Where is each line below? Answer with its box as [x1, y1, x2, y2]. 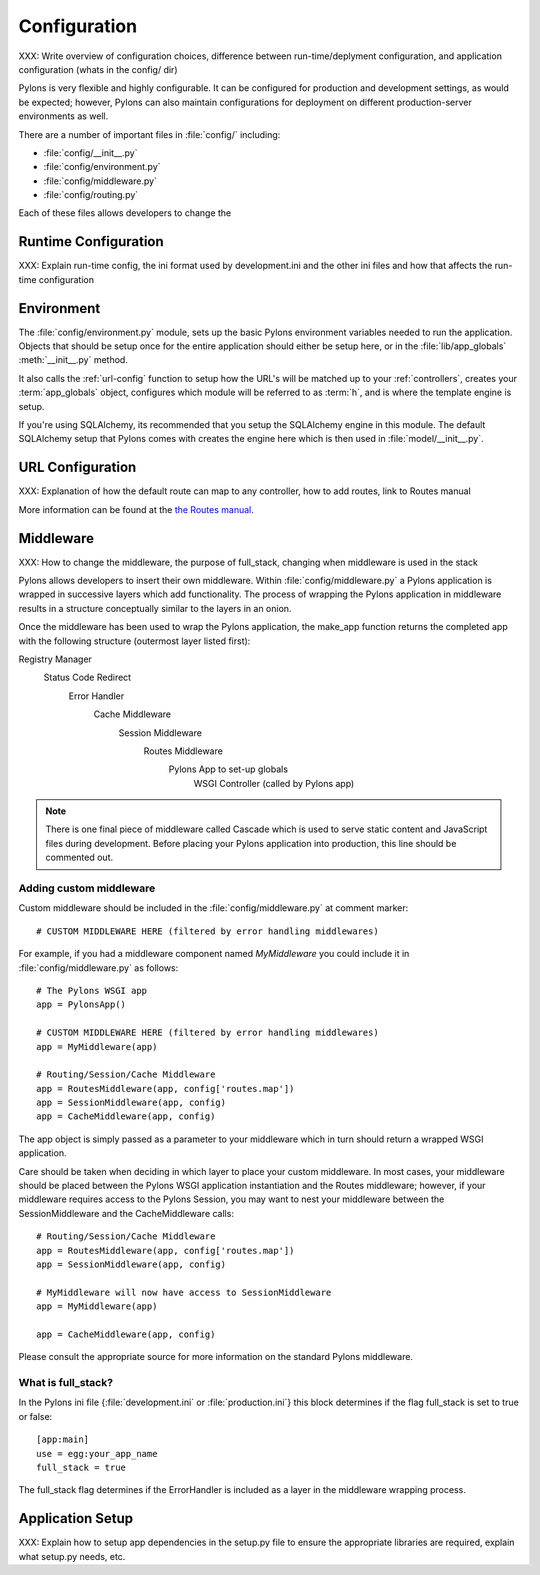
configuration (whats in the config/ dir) [18, 63, 178, 75]
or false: [18, 1410, 53, 1422]
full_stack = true [36, 1462, 127, 1474]
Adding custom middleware [18, 881, 156, 895]
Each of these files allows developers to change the [18, 207, 232, 219]
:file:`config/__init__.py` [43, 146, 138, 159]
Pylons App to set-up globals [168, 763, 289, 775]
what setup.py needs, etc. [18, 1550, 126, 1562]
